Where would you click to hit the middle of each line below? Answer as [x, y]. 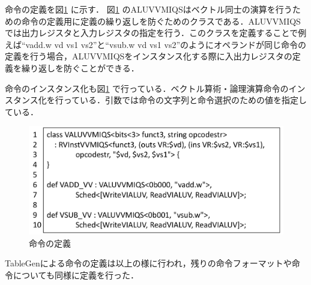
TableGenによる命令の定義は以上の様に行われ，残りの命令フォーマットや [148, 263]
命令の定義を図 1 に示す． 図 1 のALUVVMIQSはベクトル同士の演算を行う [149, 9]
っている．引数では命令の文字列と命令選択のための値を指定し [185, 100]
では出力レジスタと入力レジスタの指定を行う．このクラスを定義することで [152, 33]
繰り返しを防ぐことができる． [80, 67]
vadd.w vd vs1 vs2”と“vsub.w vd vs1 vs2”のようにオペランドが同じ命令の [166, 44]
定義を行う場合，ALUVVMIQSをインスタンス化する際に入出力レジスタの [149, 56]
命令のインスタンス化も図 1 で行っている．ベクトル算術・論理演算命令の [147, 88]
